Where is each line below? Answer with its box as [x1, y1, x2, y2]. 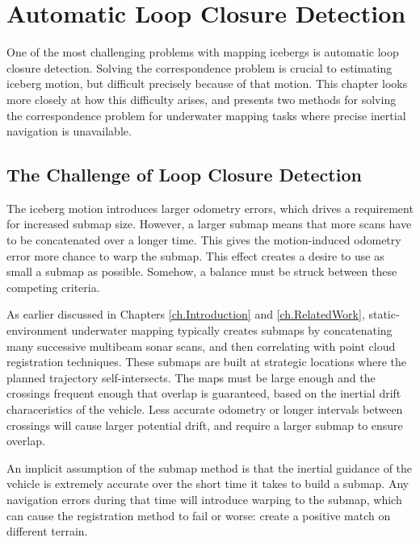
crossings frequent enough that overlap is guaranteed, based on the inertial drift [6, 385, 401, 402]
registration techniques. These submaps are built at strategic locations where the [6, 353, 406, 370]
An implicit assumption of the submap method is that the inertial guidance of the [6, 459, 413, 476]
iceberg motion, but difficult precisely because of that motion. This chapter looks [6, 75, 408, 92]
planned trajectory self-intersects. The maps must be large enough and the [6, 369, 376, 386]
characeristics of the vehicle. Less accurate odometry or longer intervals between [6, 401, 403, 418]
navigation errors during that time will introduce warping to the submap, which [6, 490, 402, 507]
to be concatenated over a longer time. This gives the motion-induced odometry [6, 231, 401, 248]
